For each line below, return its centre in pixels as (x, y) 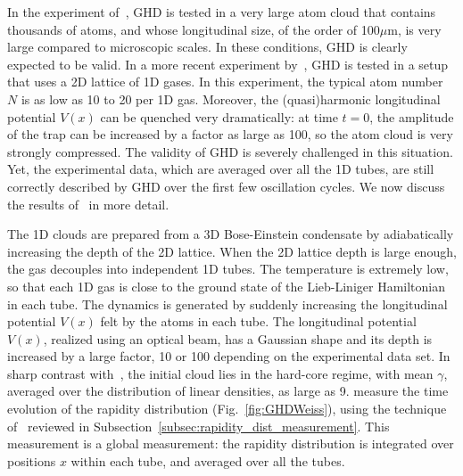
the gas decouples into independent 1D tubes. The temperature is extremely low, (228, 269)
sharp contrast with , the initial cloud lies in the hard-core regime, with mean (220, 373)
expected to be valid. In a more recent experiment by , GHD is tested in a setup (228, 64)
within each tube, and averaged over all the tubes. (208, 460)
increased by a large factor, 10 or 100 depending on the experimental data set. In (229, 356)
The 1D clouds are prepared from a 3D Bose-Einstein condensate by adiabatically (231, 234)
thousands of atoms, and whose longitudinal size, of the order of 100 (194, 29)
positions (32, 460)
